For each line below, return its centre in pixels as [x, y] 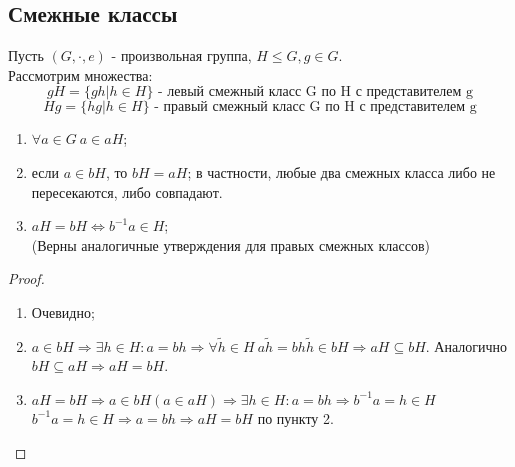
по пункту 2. [295, 417]
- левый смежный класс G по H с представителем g [316, 92]
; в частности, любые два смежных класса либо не [341, 171]
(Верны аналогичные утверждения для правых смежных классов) [230, 244]
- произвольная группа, [181, 55]
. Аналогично [466, 345]
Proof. [26, 278]
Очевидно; [63, 311]
